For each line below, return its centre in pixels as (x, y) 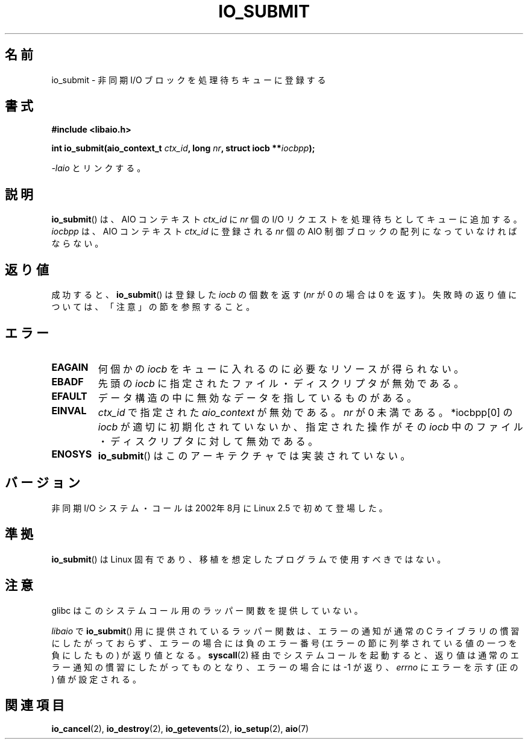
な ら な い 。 (77, 244)
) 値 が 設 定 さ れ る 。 (96, 679)
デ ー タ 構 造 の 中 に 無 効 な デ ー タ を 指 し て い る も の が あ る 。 (257, 398)
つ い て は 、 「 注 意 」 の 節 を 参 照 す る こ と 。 (153, 307)
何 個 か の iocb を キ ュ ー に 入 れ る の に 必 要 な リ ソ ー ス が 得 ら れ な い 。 (281, 369)
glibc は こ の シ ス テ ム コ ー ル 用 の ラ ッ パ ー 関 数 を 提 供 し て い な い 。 (207, 610)
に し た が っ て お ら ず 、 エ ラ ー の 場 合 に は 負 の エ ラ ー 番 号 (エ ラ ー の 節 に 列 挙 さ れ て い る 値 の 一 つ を (284, 643)
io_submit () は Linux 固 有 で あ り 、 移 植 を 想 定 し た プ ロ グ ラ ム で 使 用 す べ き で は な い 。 (249, 559)
